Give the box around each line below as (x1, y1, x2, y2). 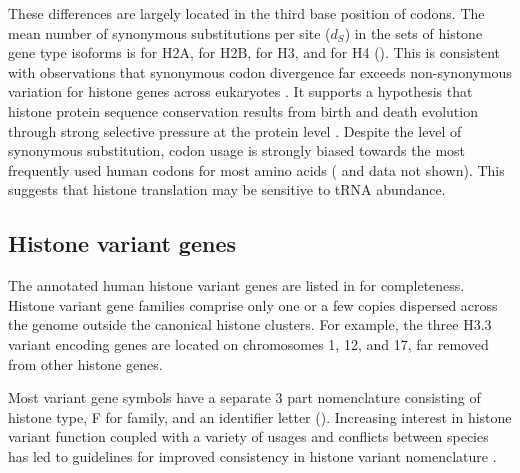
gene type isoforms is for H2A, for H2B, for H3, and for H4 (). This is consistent (8, 42, 501, 63)
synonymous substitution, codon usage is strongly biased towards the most (8, 140, 466, 161)
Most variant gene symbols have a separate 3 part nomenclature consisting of (8, 387, 481, 408)
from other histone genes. (8, 353, 163, 374)
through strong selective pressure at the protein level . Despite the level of (8, 120, 462, 141)
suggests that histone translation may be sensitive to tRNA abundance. (8, 179, 446, 200)
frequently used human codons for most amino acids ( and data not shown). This (8, 159, 505, 180)
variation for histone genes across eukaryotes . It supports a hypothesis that (8, 81, 473, 102)
